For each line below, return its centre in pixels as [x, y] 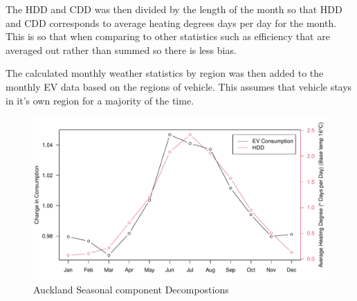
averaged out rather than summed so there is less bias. [121, 49]
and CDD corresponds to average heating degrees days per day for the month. [171, 22]
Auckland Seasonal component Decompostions [131, 289]
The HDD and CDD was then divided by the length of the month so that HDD [174, 9]
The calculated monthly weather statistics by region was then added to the [165, 73]
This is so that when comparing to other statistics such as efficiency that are [168, 36]
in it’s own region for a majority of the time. [100, 100]
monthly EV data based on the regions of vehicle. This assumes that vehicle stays [179, 86]
